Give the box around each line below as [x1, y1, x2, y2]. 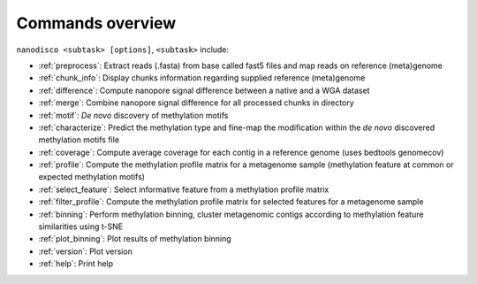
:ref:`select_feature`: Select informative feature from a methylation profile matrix [38, 184, 329, 195]
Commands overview [16, 13, 177, 33]
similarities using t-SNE [38, 221, 124, 232]
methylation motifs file [38, 134, 119, 145]
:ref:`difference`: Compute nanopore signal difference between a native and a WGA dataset [38, 85, 370, 96]
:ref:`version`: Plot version [38, 246, 132, 257]
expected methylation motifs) [38, 172, 146, 182]
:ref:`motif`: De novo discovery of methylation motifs [38, 110, 229, 120]
